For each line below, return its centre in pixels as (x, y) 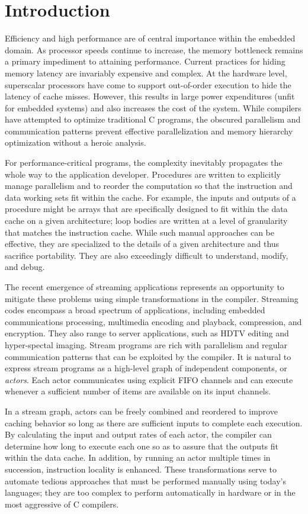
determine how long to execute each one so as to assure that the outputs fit (142, 446)
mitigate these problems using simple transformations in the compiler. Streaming (152, 298)
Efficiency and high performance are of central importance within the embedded (150, 38)
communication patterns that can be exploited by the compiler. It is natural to (148, 356)
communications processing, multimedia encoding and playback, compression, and (153, 321)
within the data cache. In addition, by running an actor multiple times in (138, 457)
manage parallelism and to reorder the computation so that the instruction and (149, 186)
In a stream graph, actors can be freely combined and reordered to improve (141, 411)
